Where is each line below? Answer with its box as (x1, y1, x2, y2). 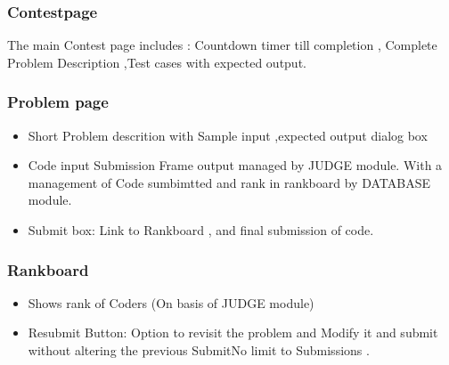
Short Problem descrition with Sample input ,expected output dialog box (28, 126, 428, 144)
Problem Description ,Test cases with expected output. (7, 53, 306, 71)
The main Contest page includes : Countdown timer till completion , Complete (7, 36, 437, 54)
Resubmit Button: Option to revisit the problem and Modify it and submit (28, 323, 438, 342)
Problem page (7, 91, 109, 113)
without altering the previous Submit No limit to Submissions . (28, 341, 370, 359)
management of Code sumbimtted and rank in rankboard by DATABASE (28, 173, 430, 191)
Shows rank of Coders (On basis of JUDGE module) (28, 293, 314, 312)
